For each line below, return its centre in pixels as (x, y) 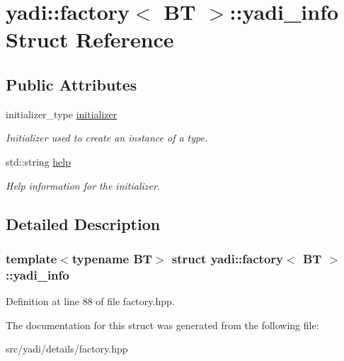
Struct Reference (90, 39)
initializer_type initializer (62, 114)
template (31, 258)
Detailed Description (83, 223)
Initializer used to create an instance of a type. (107, 138)
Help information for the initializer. (83, 185)
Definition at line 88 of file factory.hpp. (90, 301)
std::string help (39, 161)
